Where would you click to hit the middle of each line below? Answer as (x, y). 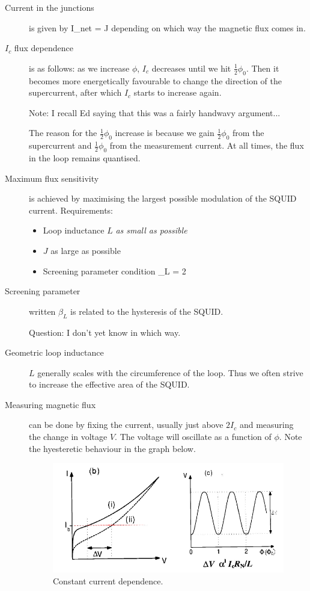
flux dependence (44, 48)
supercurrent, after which (75, 92)
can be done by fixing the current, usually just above (126, 425)
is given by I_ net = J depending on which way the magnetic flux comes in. (167, 27)
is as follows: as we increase (79, 68)
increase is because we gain (165, 133)
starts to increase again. (178, 92)
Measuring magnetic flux (50, 404)
